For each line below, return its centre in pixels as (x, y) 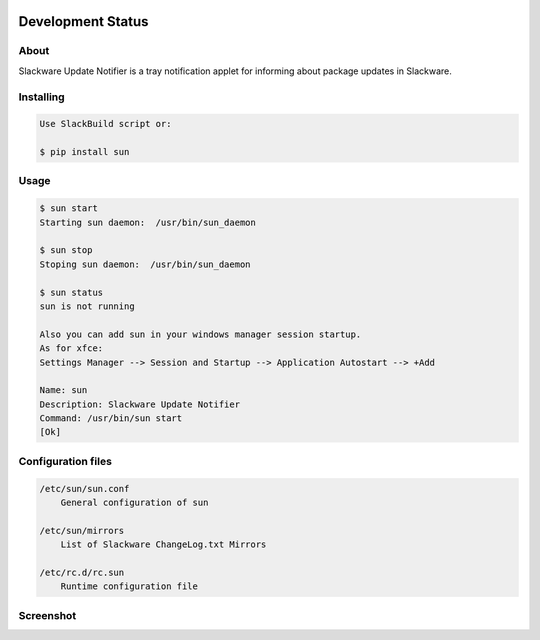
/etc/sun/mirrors (82, 530)
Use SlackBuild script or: (105, 124)
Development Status (83, 21)
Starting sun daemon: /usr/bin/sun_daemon (148, 222)
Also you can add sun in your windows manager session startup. (200, 334)
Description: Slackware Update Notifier (139, 404)
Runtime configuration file (129, 586)
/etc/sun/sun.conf (84, 488)
